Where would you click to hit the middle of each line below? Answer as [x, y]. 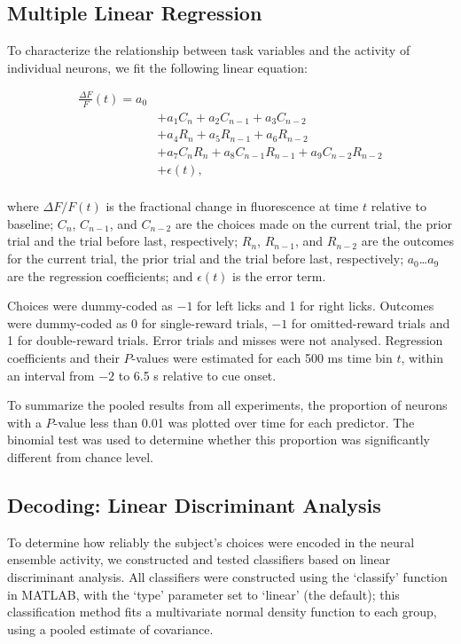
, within [422, 358]
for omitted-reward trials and [371, 322]
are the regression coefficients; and [100, 275]
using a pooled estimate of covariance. [110, 628]
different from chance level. [80, 457]
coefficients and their [63, 358]
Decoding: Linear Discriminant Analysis [194, 504]
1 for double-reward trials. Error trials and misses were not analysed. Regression [225, 340]
